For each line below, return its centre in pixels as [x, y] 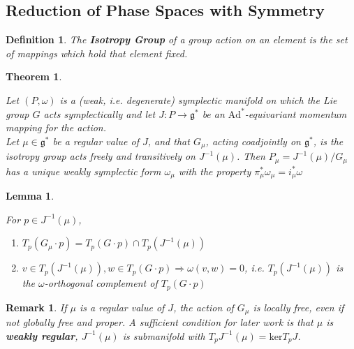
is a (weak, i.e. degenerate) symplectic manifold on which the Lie [198, 99]
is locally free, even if [298, 307]
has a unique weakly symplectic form [83, 171]
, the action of [204, 307]
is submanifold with [164, 335]
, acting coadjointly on [253, 141]
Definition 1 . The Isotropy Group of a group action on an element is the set [177, 39]
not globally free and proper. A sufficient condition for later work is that [160, 322]
